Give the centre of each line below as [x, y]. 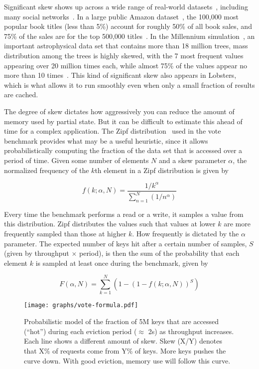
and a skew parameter [192, 160]
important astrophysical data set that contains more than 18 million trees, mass [126, 46]
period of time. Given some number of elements [76, 160]
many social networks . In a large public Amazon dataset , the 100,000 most [121, 16]
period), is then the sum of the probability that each [159, 253]
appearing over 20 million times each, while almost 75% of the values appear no [126, 65]
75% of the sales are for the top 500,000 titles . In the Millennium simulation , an [129, 36]
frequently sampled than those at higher [65, 233]
